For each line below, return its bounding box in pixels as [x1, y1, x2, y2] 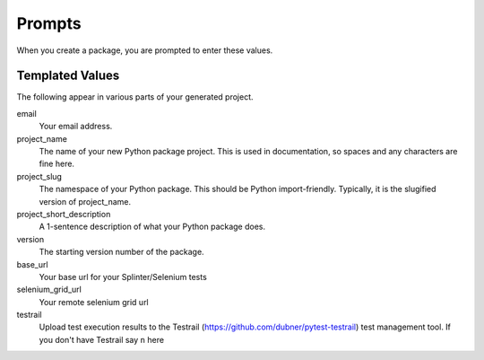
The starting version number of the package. [39, 247, 205, 258]
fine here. [39, 158, 75, 170]
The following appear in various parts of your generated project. [16, 92, 254, 102]
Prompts [16, 13, 82, 33]
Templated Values [16, 68, 120, 83]
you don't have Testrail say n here [39, 334, 165, 345]
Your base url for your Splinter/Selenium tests [39, 271, 208, 282]
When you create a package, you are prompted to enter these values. [16, 45, 273, 56]
